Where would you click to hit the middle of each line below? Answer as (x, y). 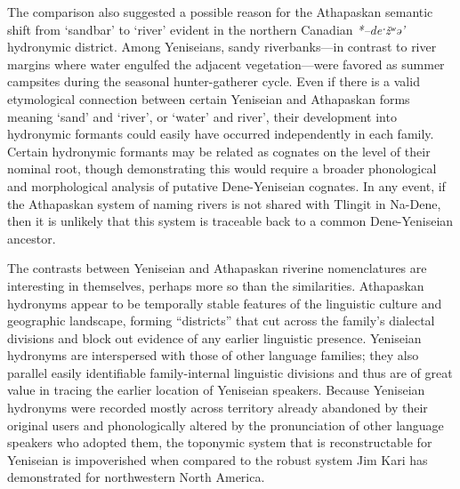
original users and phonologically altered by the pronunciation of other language (226, 425)
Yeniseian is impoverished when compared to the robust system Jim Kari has (218, 459)
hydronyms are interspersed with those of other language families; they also (213, 355)
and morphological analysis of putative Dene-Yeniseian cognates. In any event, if (226, 185)
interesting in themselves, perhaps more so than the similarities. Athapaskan (216, 285)
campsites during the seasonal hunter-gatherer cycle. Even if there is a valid (214, 81)
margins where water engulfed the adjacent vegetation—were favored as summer (226, 64)
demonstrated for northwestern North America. (136, 477)
